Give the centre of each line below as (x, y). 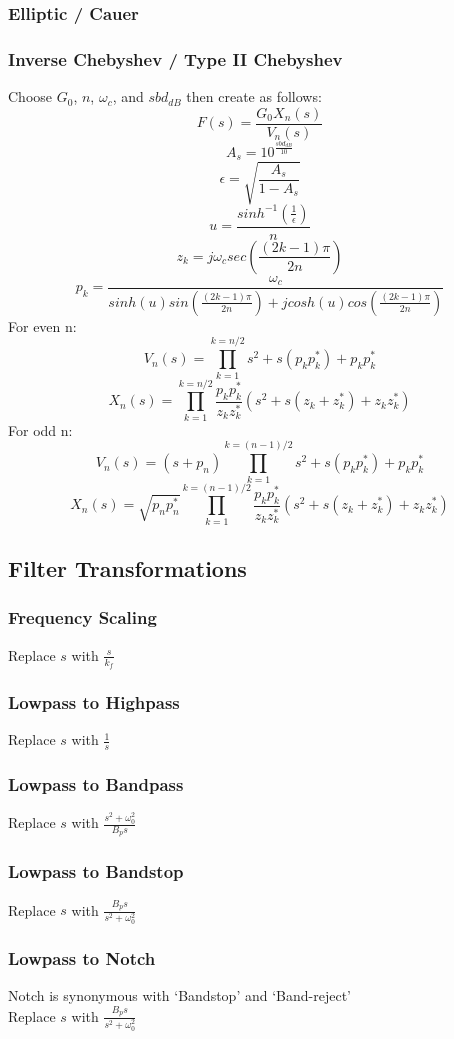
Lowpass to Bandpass (96, 783)
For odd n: (40, 429)
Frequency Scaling (82, 617)
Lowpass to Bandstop (96, 871)
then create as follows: (254, 96)
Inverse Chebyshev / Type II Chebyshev (175, 58)
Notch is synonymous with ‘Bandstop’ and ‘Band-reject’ (179, 995)
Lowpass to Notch (82, 958)
